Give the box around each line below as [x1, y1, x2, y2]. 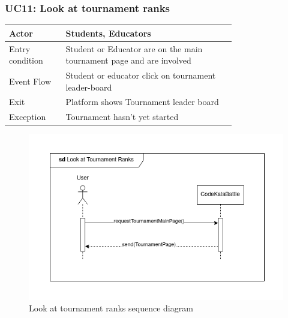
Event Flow [9, 74, 51, 87]
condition [9, 54, 43, 67]
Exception [9, 110, 46, 123]
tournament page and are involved [65, 54, 191, 67]
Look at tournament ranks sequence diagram [29, 302, 193, 314]
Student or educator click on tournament [65, 69, 216, 81]
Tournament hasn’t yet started [65, 110, 179, 123]
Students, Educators [65, 26, 151, 39]
